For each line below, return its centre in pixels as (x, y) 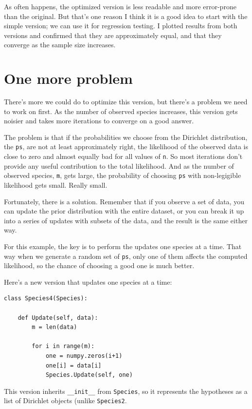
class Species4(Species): (46, 299)
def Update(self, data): (58, 318)
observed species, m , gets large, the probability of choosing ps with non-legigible (123, 175)
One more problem (68, 78)
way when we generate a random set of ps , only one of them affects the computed (126, 256)
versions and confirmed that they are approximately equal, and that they (113, 35)
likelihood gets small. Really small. (56, 185)
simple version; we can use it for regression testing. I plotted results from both (121, 26)
